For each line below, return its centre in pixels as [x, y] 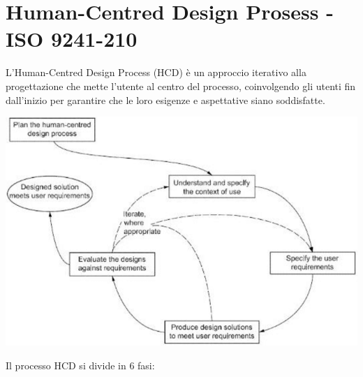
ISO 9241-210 [72, 39]
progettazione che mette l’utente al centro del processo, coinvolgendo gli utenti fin [181, 86]
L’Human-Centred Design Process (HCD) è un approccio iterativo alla [156, 72]
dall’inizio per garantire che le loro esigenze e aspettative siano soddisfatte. [165, 99]
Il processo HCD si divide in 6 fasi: [80, 365]
